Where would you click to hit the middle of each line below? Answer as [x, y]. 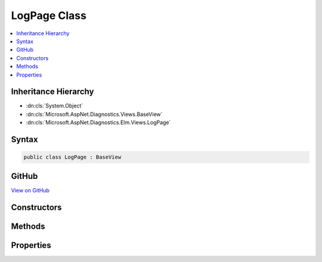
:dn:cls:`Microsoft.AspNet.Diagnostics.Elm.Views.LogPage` [98, 122]
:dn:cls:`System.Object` [55, 106]
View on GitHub [30, 190]
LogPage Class [49, 15]
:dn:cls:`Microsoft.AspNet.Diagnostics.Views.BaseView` [94, 114]
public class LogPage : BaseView [72, 157]
